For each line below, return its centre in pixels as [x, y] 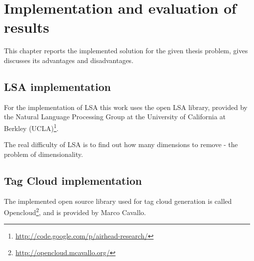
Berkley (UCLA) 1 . [31, 127]
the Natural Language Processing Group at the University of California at [115, 117]
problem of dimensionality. [43, 154]
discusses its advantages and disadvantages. [69, 60]
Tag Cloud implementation [73, 180]
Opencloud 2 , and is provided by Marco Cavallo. [75, 211]
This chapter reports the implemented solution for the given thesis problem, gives [126, 51]
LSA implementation [57, 86]
